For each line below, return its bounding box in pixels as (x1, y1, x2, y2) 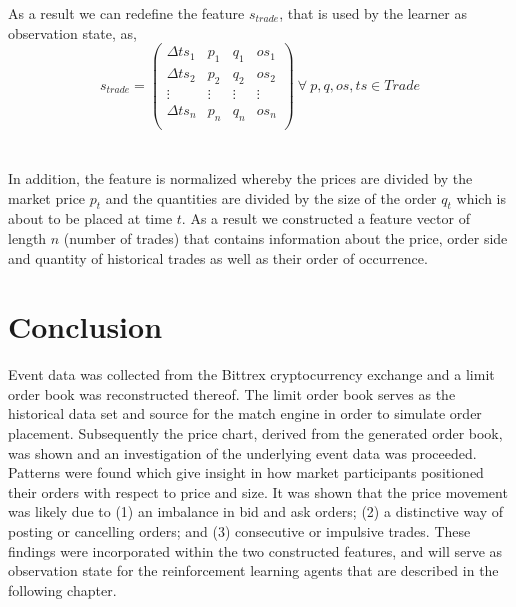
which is (456, 187, 506, 208)
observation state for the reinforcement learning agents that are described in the (8, 560, 499, 581)
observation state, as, (8, 22, 137, 43)
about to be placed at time (8, 208, 173, 229)
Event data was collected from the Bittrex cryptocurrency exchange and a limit (8, 364, 495, 385)
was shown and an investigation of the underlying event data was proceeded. (8, 442, 477, 463)
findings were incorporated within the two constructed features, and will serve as (8, 540, 503, 561)
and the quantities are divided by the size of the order (105, 187, 437, 208)
